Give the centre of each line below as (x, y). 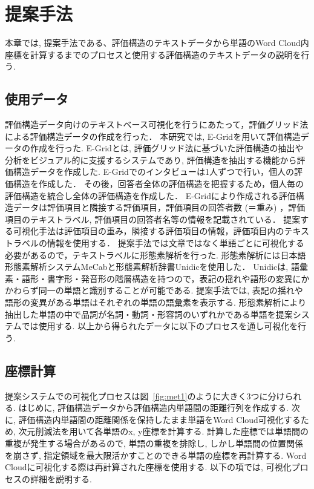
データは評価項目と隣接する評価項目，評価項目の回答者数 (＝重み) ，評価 (159, 207)
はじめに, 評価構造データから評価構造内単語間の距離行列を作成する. (153, 408)
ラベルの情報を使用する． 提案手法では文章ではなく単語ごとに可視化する (159, 243)
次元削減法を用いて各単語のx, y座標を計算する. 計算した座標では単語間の (164, 431)
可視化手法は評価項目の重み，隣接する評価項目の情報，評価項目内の (149, 231)
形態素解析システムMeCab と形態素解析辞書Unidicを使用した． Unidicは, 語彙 (156, 267)
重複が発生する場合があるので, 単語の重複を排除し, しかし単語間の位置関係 (154, 443)
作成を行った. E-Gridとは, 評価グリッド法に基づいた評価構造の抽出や (167, 148)
